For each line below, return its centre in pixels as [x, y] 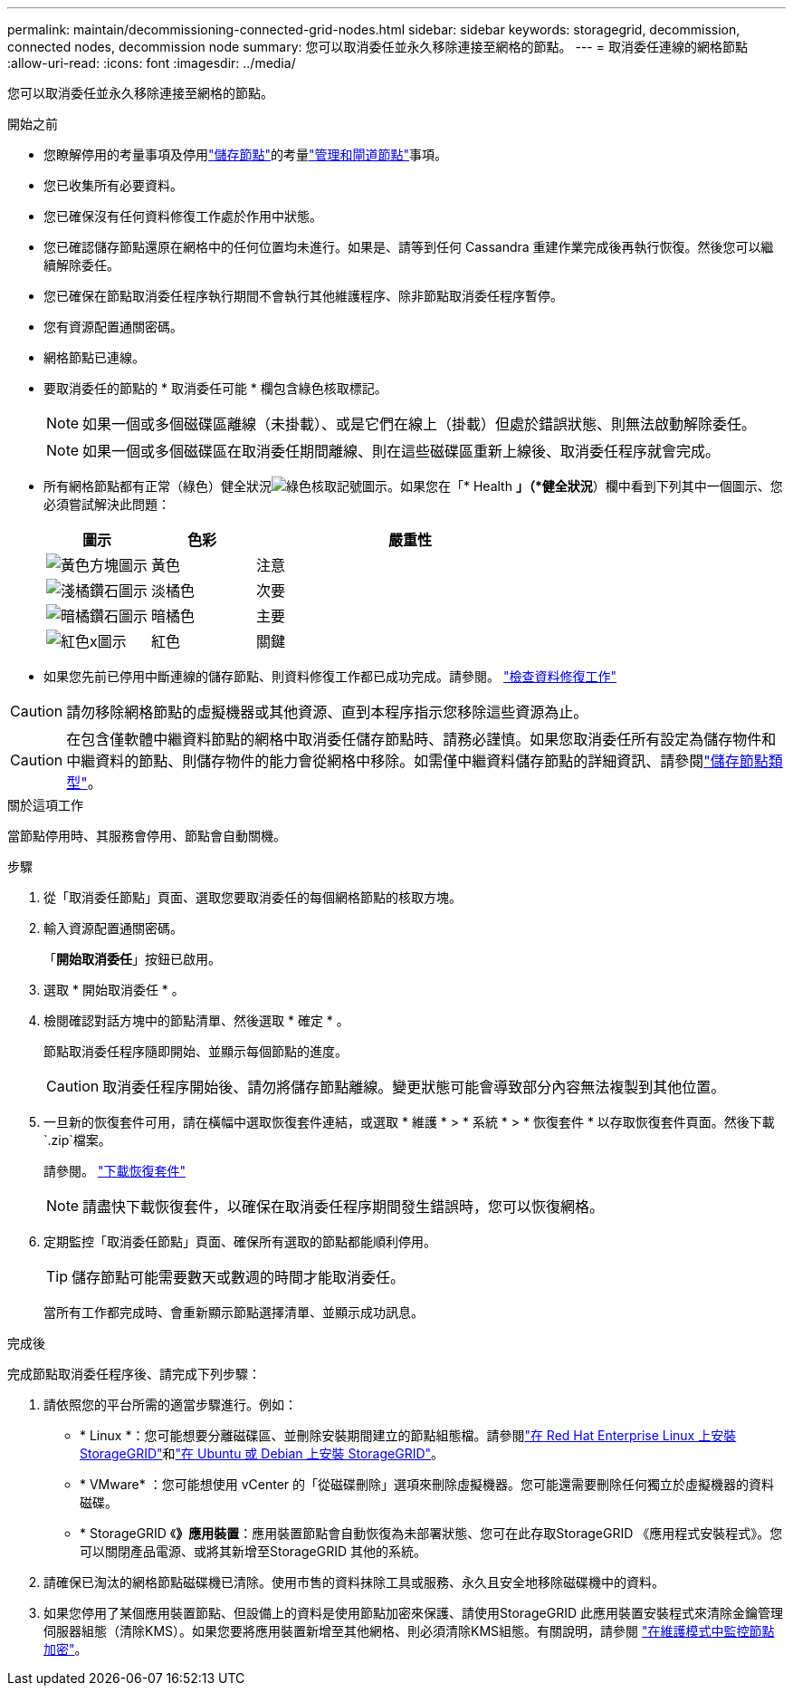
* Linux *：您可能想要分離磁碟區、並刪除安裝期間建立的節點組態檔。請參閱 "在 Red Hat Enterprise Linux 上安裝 [408, 1435]
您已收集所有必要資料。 [113, 185]
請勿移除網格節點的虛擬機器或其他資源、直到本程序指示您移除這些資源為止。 [327, 712]
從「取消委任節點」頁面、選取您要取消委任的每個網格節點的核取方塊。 [253, 897]
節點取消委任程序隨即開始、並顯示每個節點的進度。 [196, 1051]
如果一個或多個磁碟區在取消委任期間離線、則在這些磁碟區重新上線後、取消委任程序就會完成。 [401, 451]
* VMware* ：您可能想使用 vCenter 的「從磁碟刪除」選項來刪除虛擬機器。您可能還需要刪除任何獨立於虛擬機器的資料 [427, 1484]
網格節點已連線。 [94, 357]
